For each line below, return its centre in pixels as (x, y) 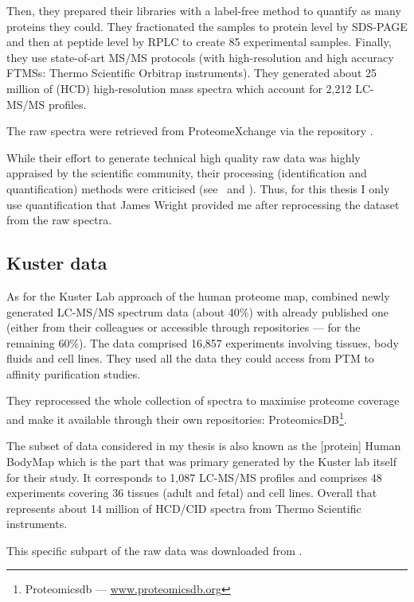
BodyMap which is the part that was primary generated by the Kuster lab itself (201, 461)
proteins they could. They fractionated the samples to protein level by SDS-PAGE (207, 26)
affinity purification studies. (74, 373)
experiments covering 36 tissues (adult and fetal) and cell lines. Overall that (192, 493)
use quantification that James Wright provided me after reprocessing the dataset (203, 204)
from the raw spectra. (59, 220)
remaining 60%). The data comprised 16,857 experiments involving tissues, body (203, 342)
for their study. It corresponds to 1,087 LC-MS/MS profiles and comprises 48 (194, 477)
